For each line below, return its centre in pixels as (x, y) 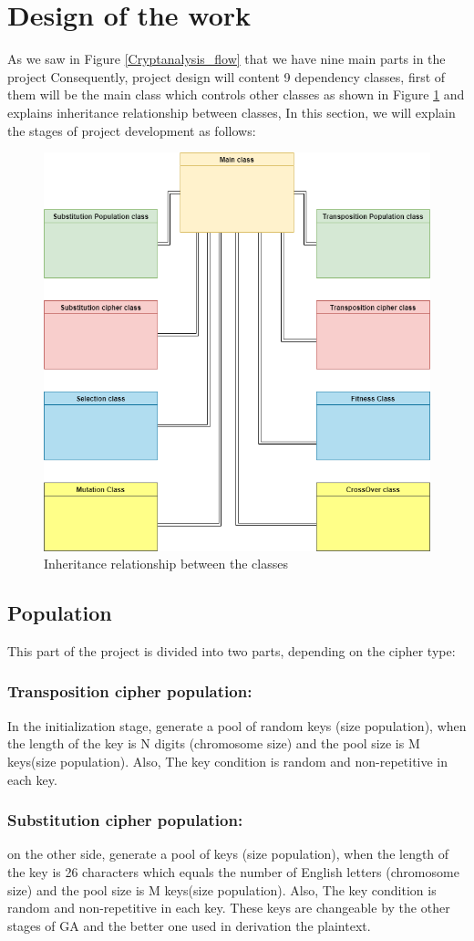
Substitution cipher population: (125, 820)
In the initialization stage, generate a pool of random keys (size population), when (237, 725)
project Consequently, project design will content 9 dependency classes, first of (227, 76)
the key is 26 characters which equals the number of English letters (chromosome (233, 871)
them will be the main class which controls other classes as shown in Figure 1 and (236, 94)
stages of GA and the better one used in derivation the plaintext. (189, 925)
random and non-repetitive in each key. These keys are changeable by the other (229, 908)
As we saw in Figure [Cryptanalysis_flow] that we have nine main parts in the (227, 59)
